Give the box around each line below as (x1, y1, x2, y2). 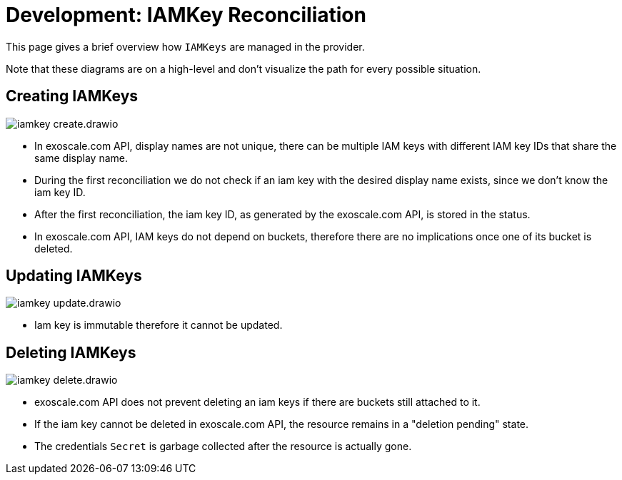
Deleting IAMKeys (6, 343, 136, 362)
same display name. (34, 151, 128, 164)
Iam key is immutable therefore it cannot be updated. (34, 319, 283, 332)
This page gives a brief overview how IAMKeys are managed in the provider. (6, 40, 365, 53)
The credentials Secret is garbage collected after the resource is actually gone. (34, 440, 412, 453)
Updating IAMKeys (6, 267, 142, 285)
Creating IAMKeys (6, 87, 139, 106)
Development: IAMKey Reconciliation (6, 3, 366, 27)
